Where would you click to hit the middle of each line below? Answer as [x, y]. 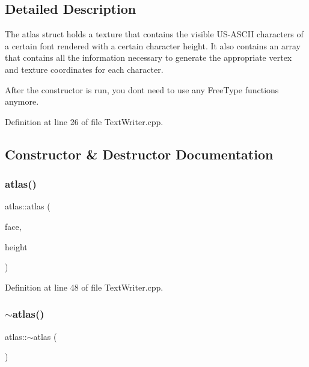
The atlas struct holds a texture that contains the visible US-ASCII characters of [154, 34]
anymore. [22, 101]
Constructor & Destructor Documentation [139, 154]
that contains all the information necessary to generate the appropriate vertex [148, 57]
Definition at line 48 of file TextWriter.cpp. [84, 287]
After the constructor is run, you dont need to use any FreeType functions [142, 89]
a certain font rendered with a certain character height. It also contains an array [153, 45]
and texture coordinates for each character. [84, 69]
